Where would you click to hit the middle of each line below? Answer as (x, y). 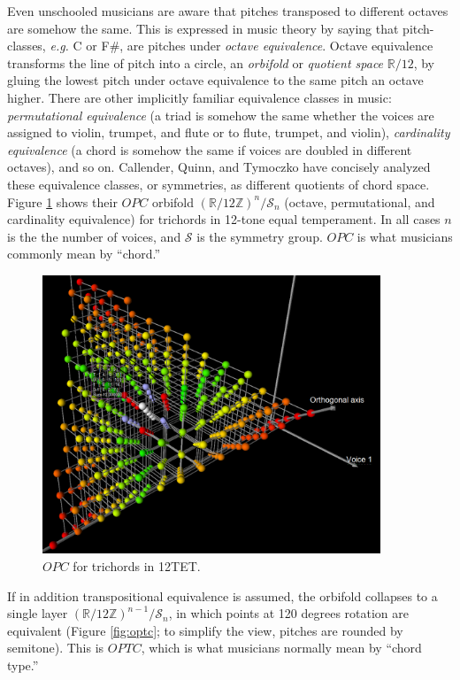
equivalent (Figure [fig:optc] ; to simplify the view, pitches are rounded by (205, 630)
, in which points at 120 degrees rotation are (288, 613)
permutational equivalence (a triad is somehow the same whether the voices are (221, 115)
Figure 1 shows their (62, 201)
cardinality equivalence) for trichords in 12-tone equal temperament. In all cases (224, 219)
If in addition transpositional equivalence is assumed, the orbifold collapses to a (222, 595)
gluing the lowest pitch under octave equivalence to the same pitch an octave (215, 80)
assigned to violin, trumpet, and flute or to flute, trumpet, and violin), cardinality (229, 132)
